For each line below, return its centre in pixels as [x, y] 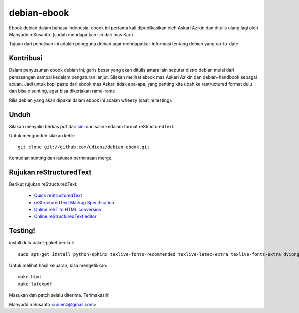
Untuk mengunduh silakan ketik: [42, 136]
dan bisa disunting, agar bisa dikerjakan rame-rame [62, 91]
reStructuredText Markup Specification [74, 202]
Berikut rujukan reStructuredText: [43, 184]
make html [30, 277]
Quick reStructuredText [58, 196]
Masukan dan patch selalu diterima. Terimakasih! [59, 295]
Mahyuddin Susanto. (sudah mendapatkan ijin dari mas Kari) [71, 34]
